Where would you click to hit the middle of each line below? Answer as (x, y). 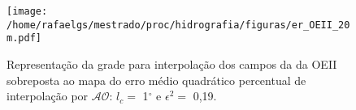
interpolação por (48, 96)
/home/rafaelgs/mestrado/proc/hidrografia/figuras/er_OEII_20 (178, 25)
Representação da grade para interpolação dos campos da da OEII (172, 63)
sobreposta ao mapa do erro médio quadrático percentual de (156, 80)
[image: (27, 11)
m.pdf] (24, 38)
